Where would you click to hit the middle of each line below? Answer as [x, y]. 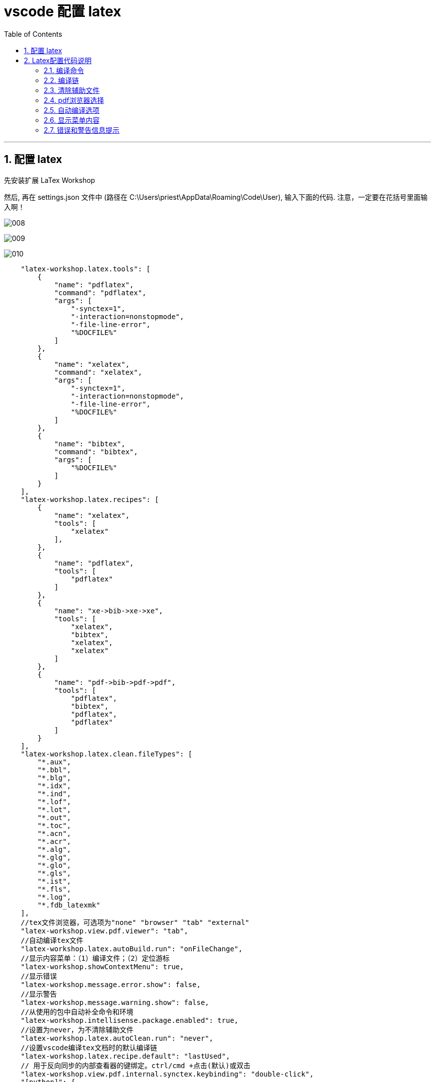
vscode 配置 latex [63, 11]
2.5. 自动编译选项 [72, 110]
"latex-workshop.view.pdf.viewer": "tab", [104, 931]
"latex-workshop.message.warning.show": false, [115, 1002]
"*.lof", [54, 801]
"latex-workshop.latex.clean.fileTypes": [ [107, 754]
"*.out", [54, 817]
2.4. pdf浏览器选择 [74, 100]
